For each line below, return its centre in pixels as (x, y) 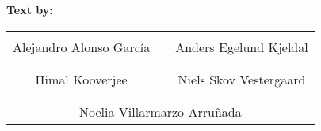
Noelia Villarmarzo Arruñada (160, 111)
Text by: (30, 9)
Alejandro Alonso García (82, 47)
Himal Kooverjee (81, 79)
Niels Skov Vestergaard (242, 79)
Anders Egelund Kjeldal (242, 47)
